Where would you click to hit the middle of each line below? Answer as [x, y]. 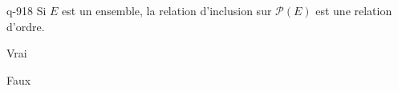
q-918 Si [26, 10]
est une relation [354, 10]
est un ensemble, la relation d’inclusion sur [167, 10]
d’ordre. [26, 26]
